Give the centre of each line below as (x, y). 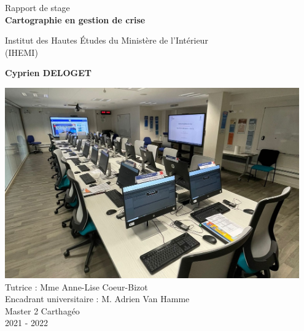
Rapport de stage (37, 7)
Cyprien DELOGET (49, 73)
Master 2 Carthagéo (42, 310)
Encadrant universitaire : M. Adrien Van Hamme (97, 299)
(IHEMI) (21, 52)
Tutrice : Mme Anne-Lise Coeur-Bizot (76, 286)
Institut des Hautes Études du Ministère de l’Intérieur (107, 40)
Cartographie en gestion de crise (75, 19)
